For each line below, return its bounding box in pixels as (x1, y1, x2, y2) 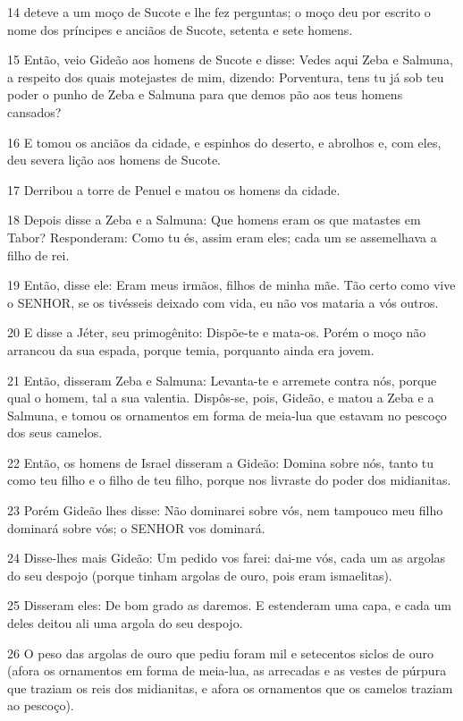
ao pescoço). (7, 696, 74, 715)
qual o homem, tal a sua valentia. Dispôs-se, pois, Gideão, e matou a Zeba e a (7, 388, 434, 407)
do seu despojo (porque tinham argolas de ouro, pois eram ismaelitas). (7, 565, 392, 584)
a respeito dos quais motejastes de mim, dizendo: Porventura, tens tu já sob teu (7, 67, 444, 86)
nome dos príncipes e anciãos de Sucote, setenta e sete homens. (7, 20, 353, 38)
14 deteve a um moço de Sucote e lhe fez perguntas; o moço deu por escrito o (7, 3, 431, 21)
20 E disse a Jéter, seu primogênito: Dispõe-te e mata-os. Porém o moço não (7, 323, 426, 342)
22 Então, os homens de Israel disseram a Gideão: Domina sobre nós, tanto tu (7, 453, 434, 471)
